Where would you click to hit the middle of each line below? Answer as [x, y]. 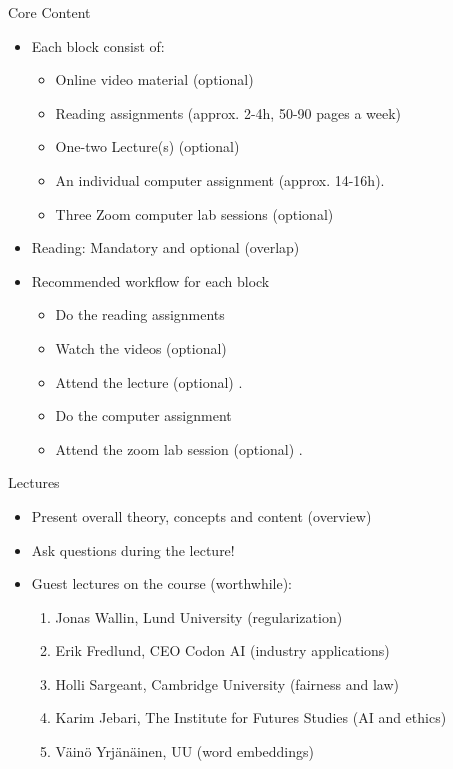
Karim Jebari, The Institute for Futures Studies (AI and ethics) [251, 717]
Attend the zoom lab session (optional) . [179, 448]
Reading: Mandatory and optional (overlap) [165, 247]
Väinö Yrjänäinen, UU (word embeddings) [185, 751]
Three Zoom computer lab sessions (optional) [194, 213]
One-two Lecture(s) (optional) [147, 146]
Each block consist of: [98, 45]
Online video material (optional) [154, 79]
